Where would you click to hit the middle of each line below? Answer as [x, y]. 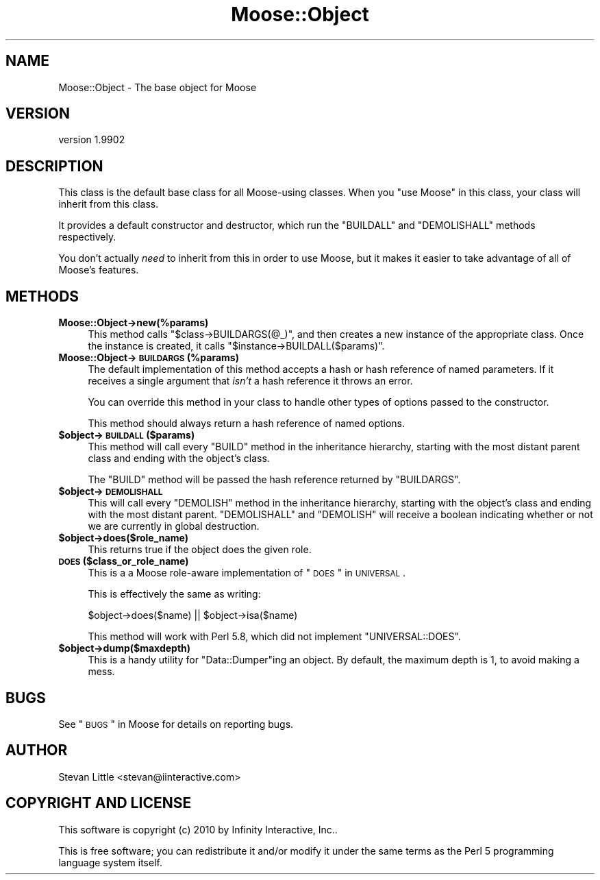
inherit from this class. [109, 204]
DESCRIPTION [54, 166]
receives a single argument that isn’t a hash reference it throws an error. [250, 381]
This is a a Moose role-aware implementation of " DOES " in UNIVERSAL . [247, 573]
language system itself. [110, 862]
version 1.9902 [92, 140]
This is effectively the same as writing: [174, 594]
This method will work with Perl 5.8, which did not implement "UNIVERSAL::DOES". [274, 637]
